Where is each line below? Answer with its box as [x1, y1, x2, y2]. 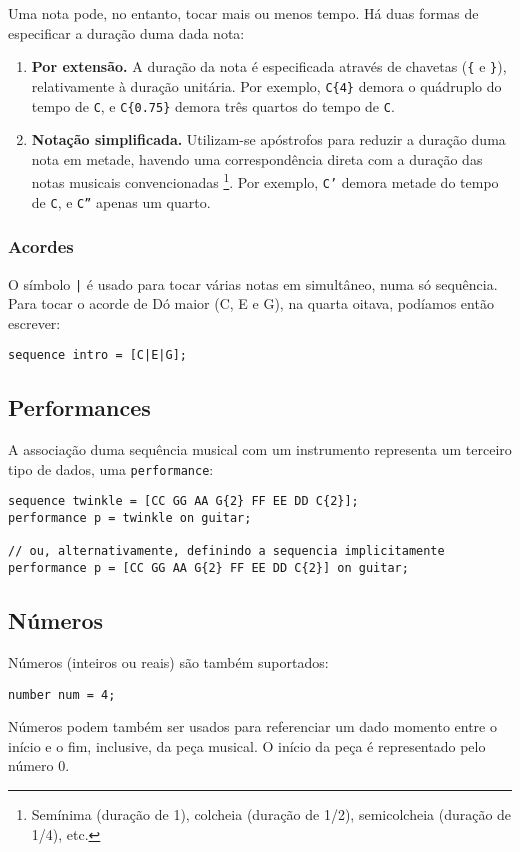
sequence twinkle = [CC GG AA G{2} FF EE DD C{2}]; [8, 494, 359, 509]
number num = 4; [8, 687, 116, 702]
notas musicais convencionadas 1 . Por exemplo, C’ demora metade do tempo [31, 169, 499, 192]
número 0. [8, 755, 70, 776]
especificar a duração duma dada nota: [8, 22, 245, 43]
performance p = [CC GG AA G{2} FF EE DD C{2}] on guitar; [8, 561, 409, 576]
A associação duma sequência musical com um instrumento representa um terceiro [8, 439, 512, 460]
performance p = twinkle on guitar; [8, 511, 252, 526]
